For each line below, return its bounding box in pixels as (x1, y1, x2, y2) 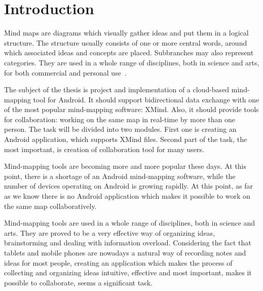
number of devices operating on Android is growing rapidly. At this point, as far (4, 180, 253, 191)
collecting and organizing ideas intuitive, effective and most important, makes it (4, 267, 252, 278)
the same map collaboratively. (4, 200, 97, 211)
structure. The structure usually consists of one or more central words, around (4, 37, 247, 48)
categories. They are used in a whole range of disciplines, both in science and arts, (4, 57, 259, 67)
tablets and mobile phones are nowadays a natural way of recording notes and (4, 247, 246, 258)
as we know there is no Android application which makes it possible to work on (4, 191, 250, 201)
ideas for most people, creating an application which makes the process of (4, 257, 233, 268)
